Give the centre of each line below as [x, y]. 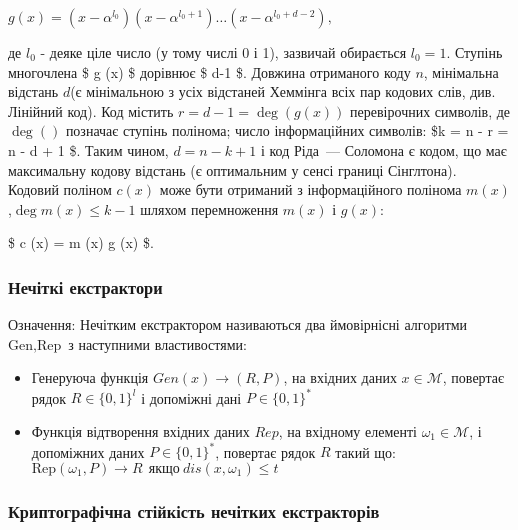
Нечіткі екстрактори [85, 286]
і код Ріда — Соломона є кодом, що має [383, 149]
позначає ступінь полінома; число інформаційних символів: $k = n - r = [287, 130]
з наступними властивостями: [157, 343]
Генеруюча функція [90, 377]
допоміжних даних [88, 451]
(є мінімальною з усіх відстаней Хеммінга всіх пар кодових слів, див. [283, 91]
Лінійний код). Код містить [91, 110]
